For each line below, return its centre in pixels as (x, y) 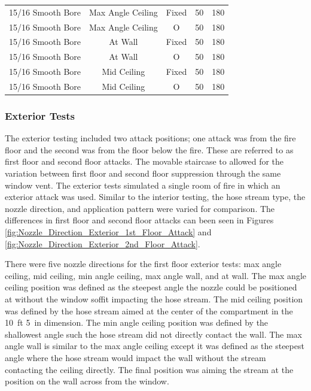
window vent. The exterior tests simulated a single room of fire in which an (143, 185)
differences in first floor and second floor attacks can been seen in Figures (139, 220)
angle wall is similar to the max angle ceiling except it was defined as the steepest (155, 346)
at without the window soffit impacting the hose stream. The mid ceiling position (154, 299)
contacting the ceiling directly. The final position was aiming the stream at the (149, 369)
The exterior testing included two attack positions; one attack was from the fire (150, 138)
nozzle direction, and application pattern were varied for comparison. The (140, 208)
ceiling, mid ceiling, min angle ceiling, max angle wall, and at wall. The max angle (155, 275)
